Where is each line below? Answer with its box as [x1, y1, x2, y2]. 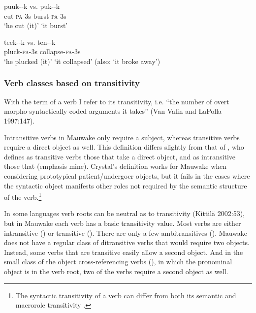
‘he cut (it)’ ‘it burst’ [4, 20, 68, 31]
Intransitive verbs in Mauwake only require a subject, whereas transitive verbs [4, 132, 240, 142]
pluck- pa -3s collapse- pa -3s [4, 46, 81, 57]
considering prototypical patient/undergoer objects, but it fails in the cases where [4, 170, 250, 181]
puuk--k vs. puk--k [4, 1, 60, 11]
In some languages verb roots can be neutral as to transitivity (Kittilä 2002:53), [4, 208, 245, 219]
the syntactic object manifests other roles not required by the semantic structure [4, 180, 247, 190]
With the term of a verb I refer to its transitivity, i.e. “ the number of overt [4, 96, 229, 106]
